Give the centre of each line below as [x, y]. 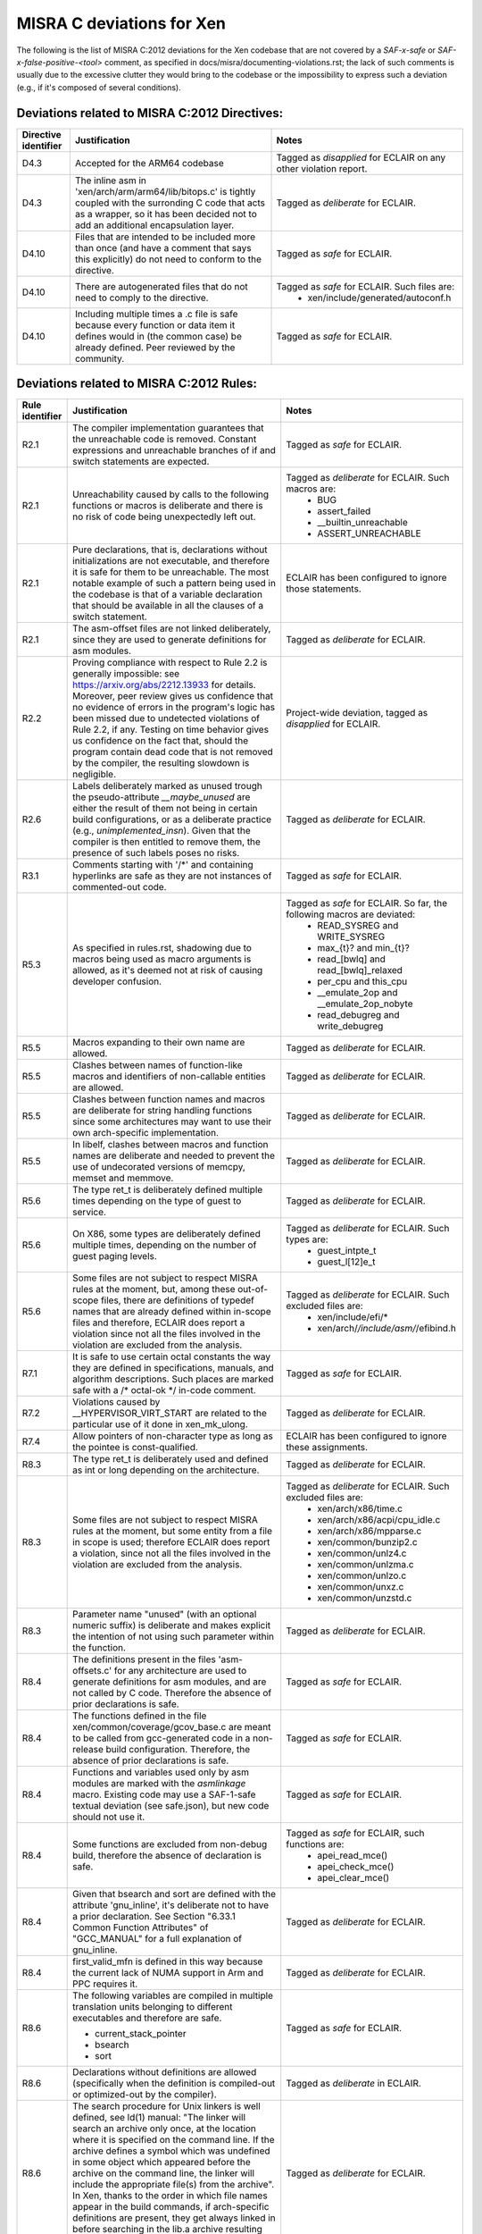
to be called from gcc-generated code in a [162, 1738]
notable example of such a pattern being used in [175, 584]
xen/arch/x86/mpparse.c [370, 1531]
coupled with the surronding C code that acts [170, 203]
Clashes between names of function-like [158, 1065]
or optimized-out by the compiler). [145, 2095]
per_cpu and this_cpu [362, 981]
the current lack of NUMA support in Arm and [168, 1973]
